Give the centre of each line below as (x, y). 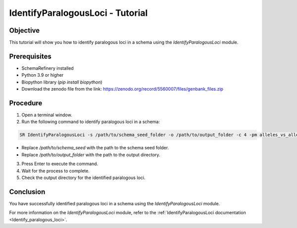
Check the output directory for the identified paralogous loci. (83, 178)
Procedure (26, 103)
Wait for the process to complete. (56, 171)
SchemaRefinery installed (48, 68)
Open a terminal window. (47, 115)
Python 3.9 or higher (43, 75)
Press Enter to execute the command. (60, 164)
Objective (25, 30)
